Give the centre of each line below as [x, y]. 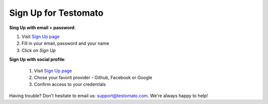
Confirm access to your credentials [70, 84]
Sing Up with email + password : [42, 28]
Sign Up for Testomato [56, 13]
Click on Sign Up [39, 50]
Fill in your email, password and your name [65, 43]
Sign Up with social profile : [37, 60]
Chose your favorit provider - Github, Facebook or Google [93, 77]
